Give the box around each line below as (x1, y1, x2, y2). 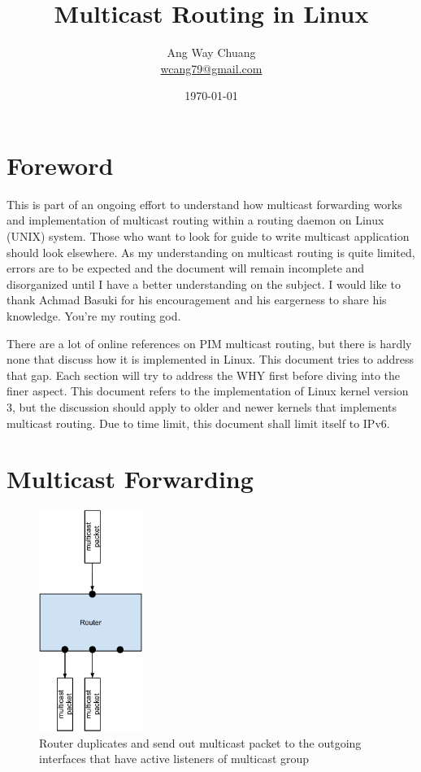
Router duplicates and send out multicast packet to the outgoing (39, 734, 362, 751)
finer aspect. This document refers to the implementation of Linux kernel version (7, 382, 409, 399)
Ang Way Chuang (167, 44, 256, 61)
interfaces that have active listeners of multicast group (39, 750, 310, 767)
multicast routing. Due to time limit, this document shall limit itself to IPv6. (7, 414, 390, 431)
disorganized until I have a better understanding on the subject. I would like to (7, 275, 401, 292)
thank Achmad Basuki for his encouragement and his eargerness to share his (7, 291, 387, 308)
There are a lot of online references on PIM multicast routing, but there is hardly (7, 334, 412, 351)
